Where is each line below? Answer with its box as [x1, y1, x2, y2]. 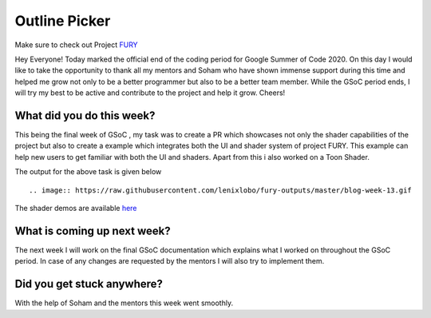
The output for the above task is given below [14, 167, 162, 177]
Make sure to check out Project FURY [14, 40, 139, 50]
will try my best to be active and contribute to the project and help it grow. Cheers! [14, 88, 286, 97]
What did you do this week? [14, 109, 156, 122]
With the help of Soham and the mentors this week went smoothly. [14, 298, 234, 308]
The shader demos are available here [14, 203, 137, 213]
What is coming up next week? [14, 224, 171, 237]
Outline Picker [14, 12, 111, 30]
